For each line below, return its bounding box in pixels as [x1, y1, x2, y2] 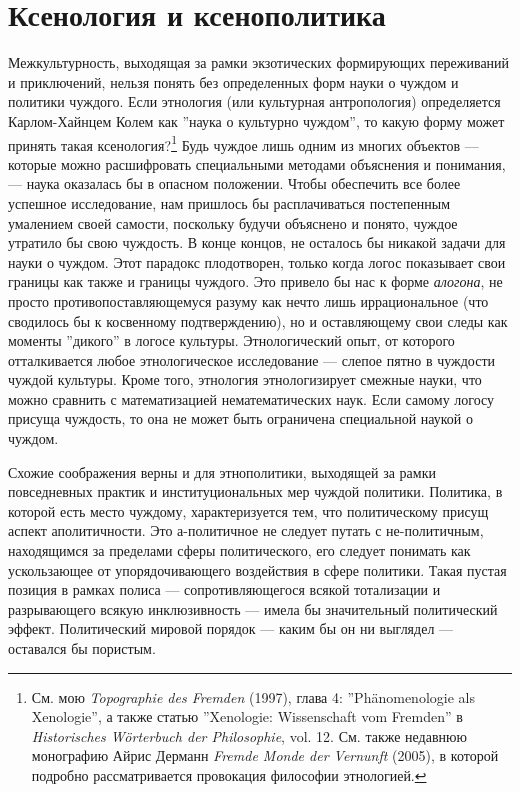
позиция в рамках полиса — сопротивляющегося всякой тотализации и [8, 579, 441, 600]
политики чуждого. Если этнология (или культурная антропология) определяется [8, 91, 501, 112]
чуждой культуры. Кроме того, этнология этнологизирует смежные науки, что [8, 369, 482, 390]
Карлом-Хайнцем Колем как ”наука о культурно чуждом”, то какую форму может [8, 110, 505, 131]
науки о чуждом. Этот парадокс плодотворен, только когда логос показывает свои [8, 251, 506, 272]
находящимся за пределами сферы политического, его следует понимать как [8, 540, 471, 561]
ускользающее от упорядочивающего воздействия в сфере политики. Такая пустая [8, 559, 507, 580]
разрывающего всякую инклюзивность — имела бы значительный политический [8, 598, 498, 619]
